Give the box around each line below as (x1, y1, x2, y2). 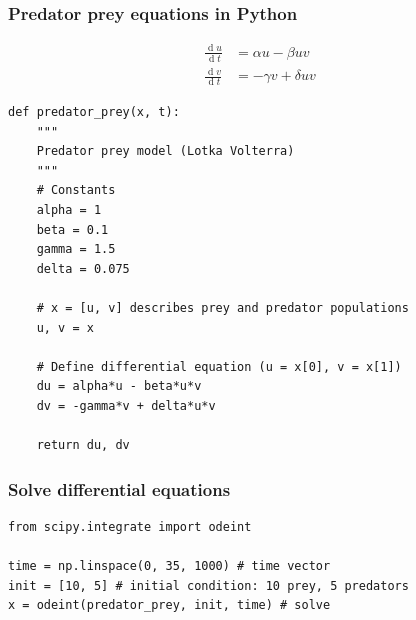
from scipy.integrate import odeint (8, 519, 252, 534)
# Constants (36, 183, 116, 198)
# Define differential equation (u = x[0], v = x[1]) (36, 359, 402, 374)
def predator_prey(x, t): (8, 104, 180, 119)
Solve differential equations (8, 476, 231, 501)
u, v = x (36, 320, 94, 335)
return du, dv (36, 438, 130, 453)
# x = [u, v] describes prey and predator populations (36, 300, 409, 315)
